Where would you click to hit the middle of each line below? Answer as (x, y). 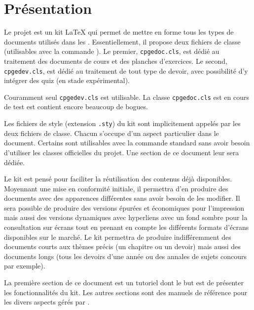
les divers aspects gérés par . (47, 302)
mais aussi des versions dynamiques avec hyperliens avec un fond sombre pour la (126, 217)
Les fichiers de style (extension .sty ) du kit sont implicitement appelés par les (122, 123)
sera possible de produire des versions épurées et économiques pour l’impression (124, 207)
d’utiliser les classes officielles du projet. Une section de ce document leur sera (122, 152)
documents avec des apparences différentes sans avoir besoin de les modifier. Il (122, 198)
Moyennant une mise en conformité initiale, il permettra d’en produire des (116, 188)
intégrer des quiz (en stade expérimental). (67, 80)
